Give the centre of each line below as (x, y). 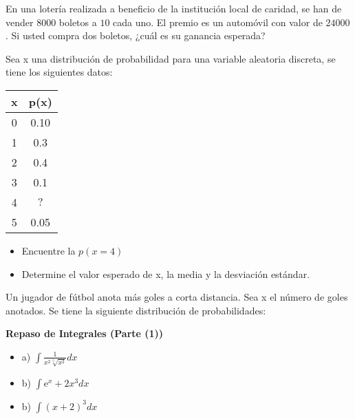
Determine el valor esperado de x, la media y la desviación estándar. (166, 273)
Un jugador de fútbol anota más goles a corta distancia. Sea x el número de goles (177, 297)
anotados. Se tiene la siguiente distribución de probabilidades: (136, 310)
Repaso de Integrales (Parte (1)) (85, 333)
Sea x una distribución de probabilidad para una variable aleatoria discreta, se (171, 58)
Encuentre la (49, 250)
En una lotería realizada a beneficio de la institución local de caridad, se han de (174, 8)
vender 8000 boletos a (51, 22)
